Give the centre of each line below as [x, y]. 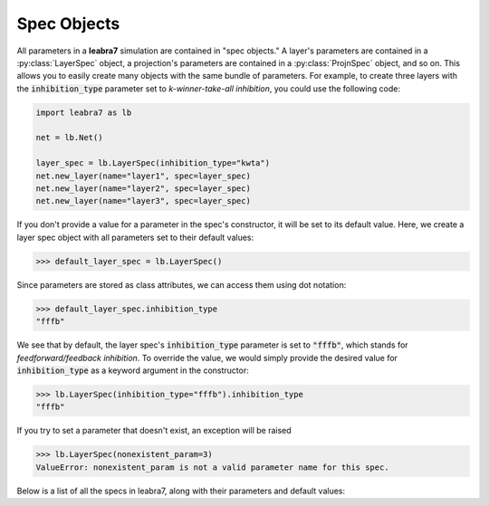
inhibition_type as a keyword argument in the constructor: [133, 370]
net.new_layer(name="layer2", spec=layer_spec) [143, 189]
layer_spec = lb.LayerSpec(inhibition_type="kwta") [153, 163]
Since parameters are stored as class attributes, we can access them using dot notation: [182, 284]
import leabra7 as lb [84, 112]
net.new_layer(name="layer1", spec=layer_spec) [143, 176]
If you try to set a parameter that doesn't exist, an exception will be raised [154, 431]
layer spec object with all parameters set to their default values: [135, 237]
